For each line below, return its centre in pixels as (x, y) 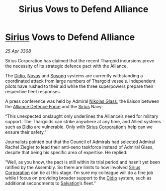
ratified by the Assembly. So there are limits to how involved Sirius (73, 167)
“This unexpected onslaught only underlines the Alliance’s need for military (82, 116)
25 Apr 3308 (18, 51)
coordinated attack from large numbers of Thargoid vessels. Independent (80, 81)
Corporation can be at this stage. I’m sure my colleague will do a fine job (79, 173)
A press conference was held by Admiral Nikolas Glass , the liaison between (82, 101)
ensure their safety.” (26, 132)
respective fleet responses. (33, 91)
